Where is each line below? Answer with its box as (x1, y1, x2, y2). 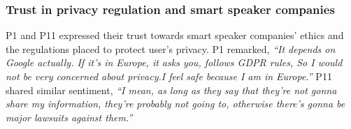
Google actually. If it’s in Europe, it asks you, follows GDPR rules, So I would (6, 55, 343, 70)
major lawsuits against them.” (6, 109, 133, 124)
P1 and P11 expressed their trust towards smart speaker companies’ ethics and (6, 28, 344, 43)
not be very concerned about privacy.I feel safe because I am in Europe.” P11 (6, 69, 332, 83)
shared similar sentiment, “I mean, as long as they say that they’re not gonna (6, 82, 337, 97)
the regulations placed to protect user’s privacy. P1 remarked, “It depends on (6, 41, 336, 56)
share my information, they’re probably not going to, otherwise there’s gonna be (6, 96, 345, 111)
